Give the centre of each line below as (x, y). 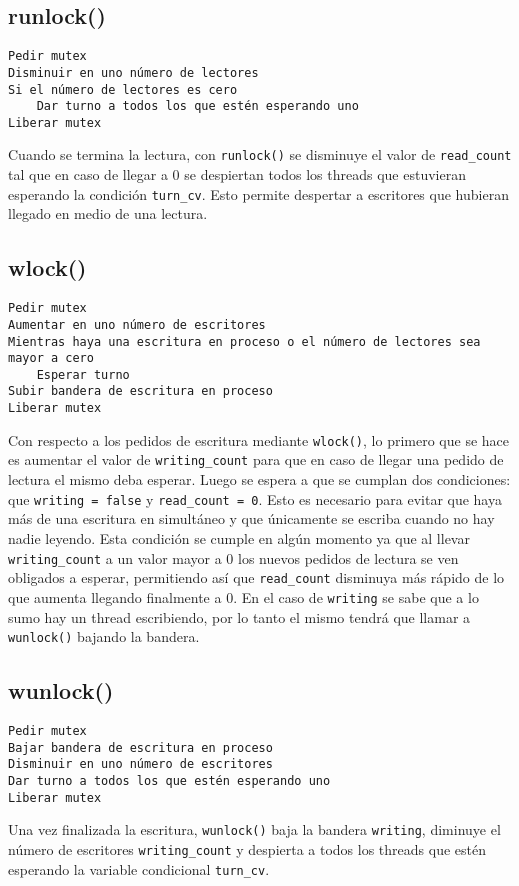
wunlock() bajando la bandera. (104, 636)
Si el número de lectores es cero (123, 89)
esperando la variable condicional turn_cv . (139, 868)
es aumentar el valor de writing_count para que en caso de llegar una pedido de (256, 459)
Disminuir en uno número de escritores (140, 764)
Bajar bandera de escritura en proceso (140, 747)
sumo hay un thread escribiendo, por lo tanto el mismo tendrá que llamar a (239, 616)
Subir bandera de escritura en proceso (140, 391)
